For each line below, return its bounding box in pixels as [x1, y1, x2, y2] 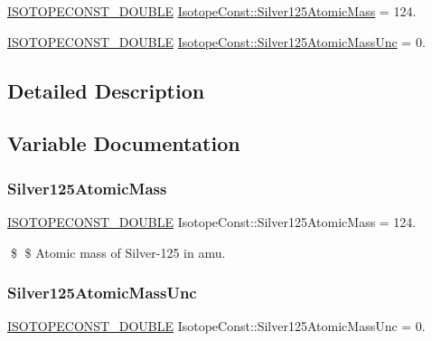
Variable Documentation [7, 129, 240, 157]
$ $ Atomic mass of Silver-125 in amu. [10, 242, 226, 261]
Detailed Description [7, 76, 205, 104]
